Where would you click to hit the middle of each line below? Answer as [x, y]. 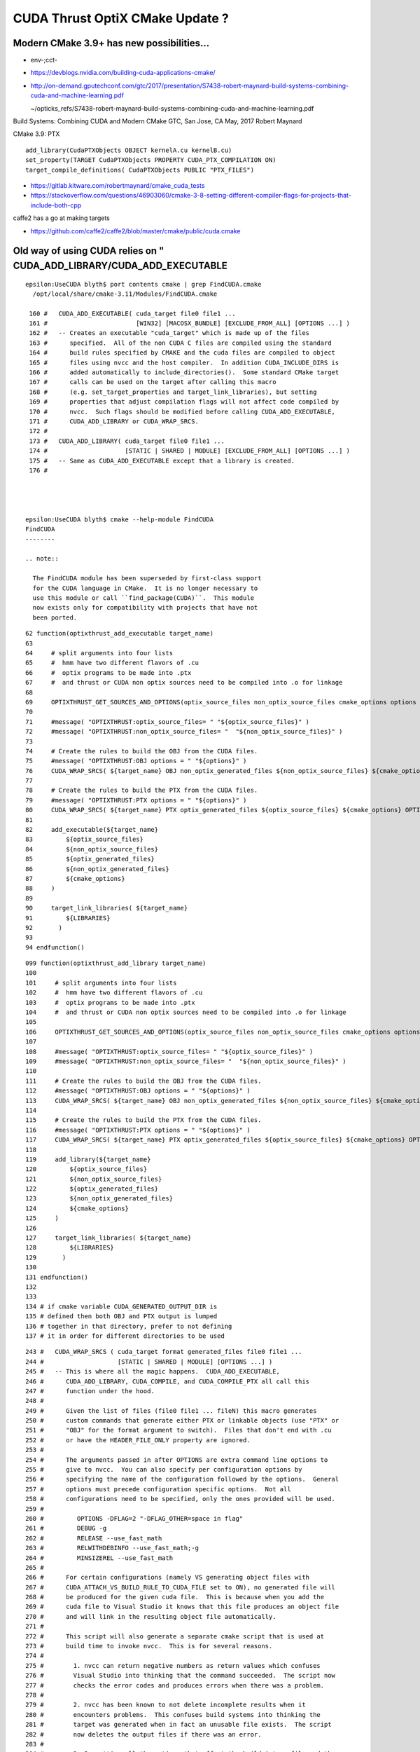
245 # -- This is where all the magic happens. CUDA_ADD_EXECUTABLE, [153, 1371]
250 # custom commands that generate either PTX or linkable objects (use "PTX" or [182, 1421]
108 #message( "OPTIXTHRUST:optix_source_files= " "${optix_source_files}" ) [169, 1052]
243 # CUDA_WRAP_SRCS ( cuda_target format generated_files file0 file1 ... [164, 1352]
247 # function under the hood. [90, 1391]
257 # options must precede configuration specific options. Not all [158, 1489]
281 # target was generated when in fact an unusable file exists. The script [178, 1725]
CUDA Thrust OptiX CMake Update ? [121, 18]
